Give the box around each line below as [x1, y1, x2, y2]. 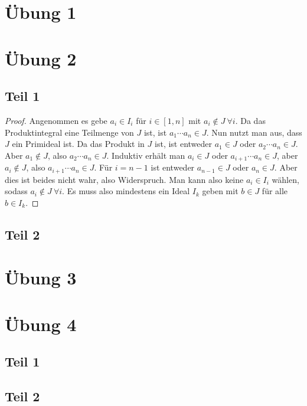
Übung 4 [5, 312, 77, 336]
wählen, [272, 173, 299, 185]
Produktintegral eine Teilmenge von [5, 126, 134, 138]
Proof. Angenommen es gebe [5, 114, 107, 126]
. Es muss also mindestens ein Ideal [62, 185, 190, 197]
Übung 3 [5, 266, 77, 290]
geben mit [202, 185, 239, 197]
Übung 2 [5, 46, 77, 70]
